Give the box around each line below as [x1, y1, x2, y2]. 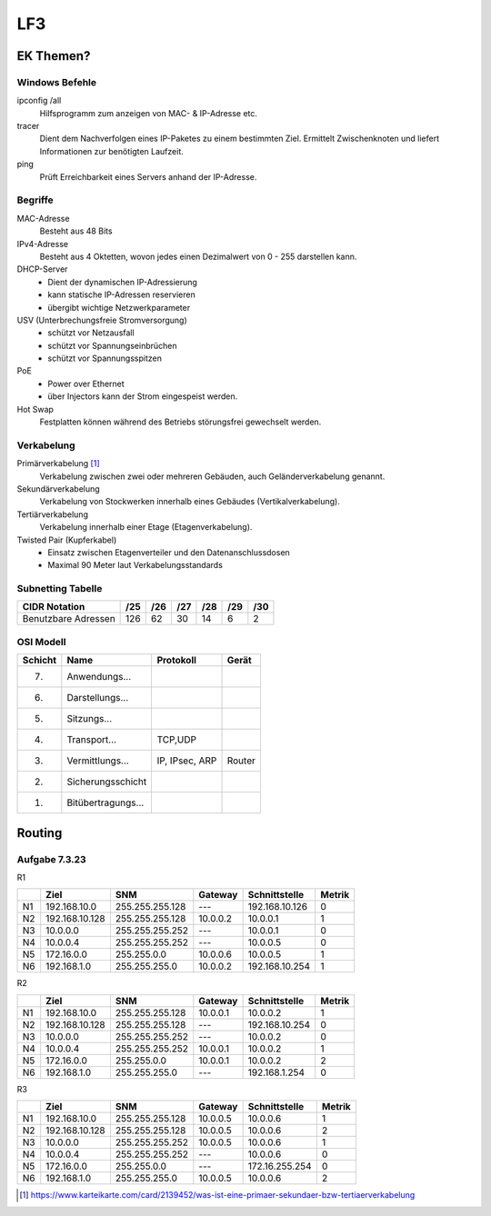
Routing [16, 825, 63, 841]
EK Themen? [16, 48, 91, 64]
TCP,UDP [156, 733, 197, 746]
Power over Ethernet [47, 378, 125, 389]
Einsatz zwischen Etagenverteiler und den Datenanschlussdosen [47, 546, 290, 558]
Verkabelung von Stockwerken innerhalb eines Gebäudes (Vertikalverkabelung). [39, 496, 340, 507]
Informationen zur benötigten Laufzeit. [39, 145, 184, 156]
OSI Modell [16, 635, 66, 648]
